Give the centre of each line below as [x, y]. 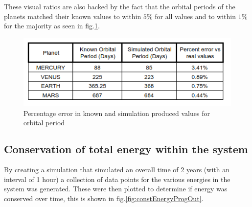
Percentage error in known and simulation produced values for [117, 113]
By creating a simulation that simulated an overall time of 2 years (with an [117, 170]
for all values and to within [195, 16]
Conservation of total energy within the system [126, 149]
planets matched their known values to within [73, 16]
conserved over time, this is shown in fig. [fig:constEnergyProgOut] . [104, 198]
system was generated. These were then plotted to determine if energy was [116, 189]
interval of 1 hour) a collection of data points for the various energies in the [117, 179]
